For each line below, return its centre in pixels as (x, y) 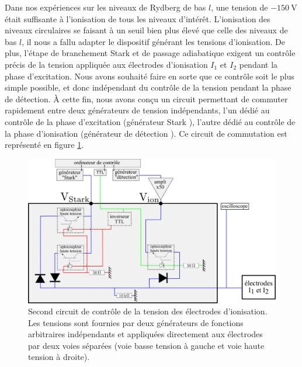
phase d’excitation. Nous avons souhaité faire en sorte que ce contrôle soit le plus (150, 76)
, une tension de (239, 7)
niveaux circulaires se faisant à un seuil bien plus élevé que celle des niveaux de (146, 30)
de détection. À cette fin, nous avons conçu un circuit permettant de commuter (146, 98)
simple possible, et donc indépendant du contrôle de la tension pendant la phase (148, 87)
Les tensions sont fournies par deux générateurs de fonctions (136, 322)
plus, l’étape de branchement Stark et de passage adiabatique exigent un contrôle (150, 53)
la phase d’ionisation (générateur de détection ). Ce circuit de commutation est (146, 133)
